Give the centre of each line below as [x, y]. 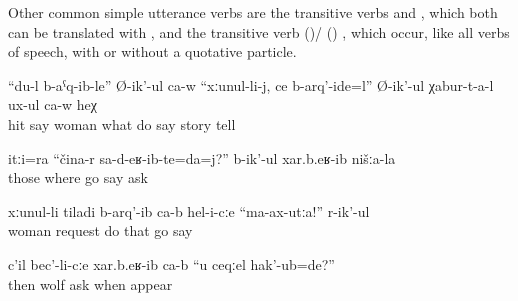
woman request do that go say [100, 230]
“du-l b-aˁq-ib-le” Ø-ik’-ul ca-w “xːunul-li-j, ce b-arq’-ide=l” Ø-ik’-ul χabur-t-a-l [251, 84]
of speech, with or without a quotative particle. [152, 51]
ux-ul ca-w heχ [53, 104]
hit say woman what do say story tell [122, 123]
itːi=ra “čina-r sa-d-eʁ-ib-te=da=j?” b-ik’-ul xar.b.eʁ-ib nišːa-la [202, 157]
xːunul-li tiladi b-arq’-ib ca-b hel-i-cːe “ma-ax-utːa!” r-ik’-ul [189, 210]
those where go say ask [78, 177]
